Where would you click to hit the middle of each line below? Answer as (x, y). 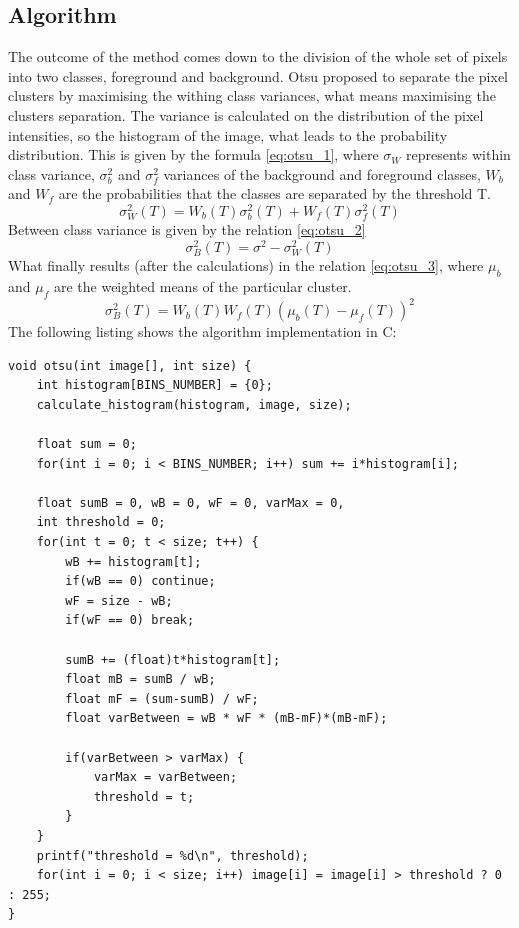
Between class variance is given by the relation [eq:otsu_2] (187, 229)
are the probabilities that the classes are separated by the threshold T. (275, 193)
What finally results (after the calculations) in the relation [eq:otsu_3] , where (246, 265)
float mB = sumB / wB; (140, 679)
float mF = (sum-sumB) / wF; (162, 698)
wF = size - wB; (119, 600)
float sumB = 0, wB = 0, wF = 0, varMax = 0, (190, 502)
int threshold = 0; (101, 522)
